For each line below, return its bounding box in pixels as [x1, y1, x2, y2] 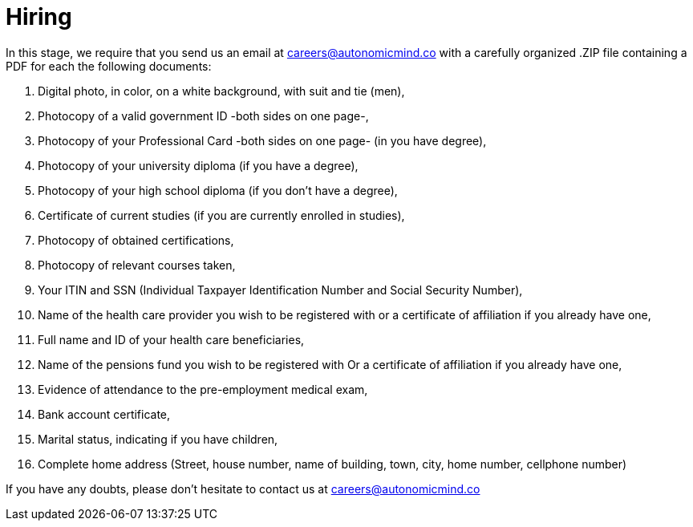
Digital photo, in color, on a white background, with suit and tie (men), [38, 83, 405, 98]
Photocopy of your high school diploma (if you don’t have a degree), [38, 183, 398, 197]
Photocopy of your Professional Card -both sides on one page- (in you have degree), [38, 133, 487, 148]
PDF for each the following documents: [6, 59, 212, 73]
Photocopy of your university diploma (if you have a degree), [38, 158, 359, 172]
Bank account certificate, [38, 407, 171, 421]
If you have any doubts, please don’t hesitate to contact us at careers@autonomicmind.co [6, 481, 480, 496]
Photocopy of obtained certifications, [38, 233, 234, 247]
